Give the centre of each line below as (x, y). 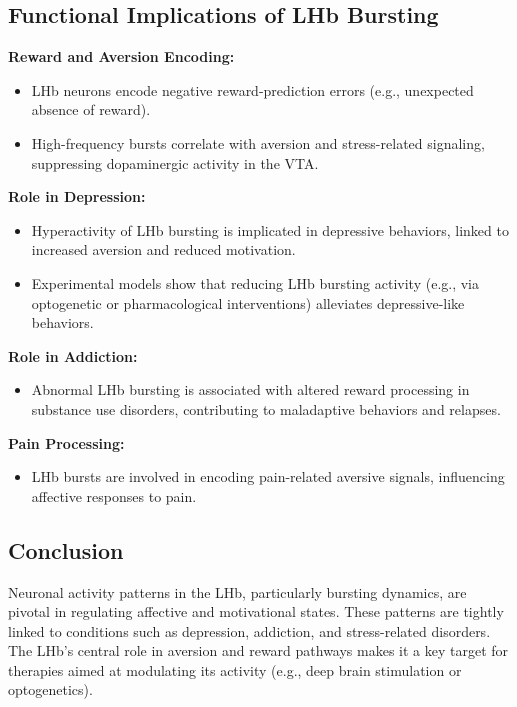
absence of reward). (91, 109)
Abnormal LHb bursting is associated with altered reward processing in (250, 389)
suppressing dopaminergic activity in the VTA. (175, 162)
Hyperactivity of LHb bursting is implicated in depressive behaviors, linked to (270, 229)
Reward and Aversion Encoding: (121, 56)
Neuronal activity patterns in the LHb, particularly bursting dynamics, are (237, 591)
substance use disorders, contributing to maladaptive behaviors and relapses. (266, 408)
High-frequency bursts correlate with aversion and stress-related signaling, (258, 142)
